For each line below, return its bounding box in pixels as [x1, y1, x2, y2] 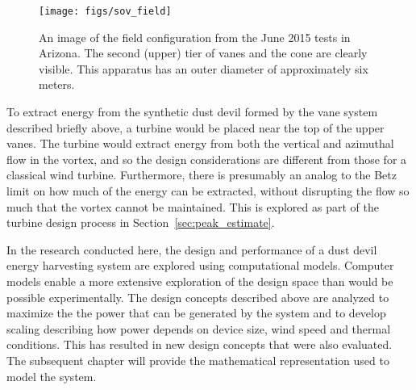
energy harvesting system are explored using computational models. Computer [6, 257, 394, 274]
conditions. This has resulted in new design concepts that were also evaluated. [6, 336, 393, 353]
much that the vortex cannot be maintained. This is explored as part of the [6, 198, 379, 215]
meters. [39, 76, 75, 93]
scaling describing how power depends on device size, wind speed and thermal [6, 320, 391, 337]
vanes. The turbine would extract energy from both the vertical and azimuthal [6, 135, 394, 152]
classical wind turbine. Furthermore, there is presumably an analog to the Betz [6, 166, 397, 183]
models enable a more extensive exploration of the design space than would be [6, 272, 393, 289]
